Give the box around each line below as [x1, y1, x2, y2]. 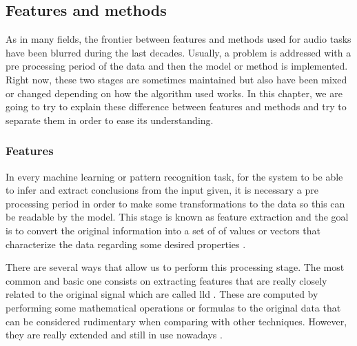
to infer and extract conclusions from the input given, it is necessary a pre [6, 183, 319, 197]
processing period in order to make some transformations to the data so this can [6, 196, 345, 210]
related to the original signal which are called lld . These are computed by [6, 287, 318, 301]
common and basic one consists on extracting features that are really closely [6, 273, 327, 287]
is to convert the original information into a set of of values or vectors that [6, 223, 321, 237]
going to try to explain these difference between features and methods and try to [6, 99, 347, 114]
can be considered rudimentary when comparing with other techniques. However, [6, 314, 347, 328]
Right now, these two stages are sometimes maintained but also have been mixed [6, 72, 347, 86]
